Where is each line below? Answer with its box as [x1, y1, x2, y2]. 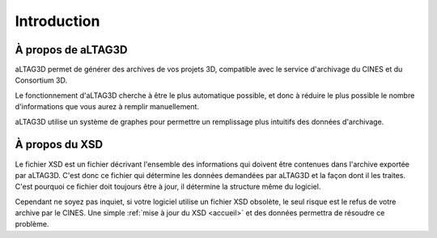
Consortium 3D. [15, 75, 68, 85]
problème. [15, 219, 49, 229]
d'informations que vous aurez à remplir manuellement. [15, 102, 200, 112]
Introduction [15, 12, 100, 30]
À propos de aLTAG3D [15, 43, 128, 57]
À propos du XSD [15, 138, 104, 151]
